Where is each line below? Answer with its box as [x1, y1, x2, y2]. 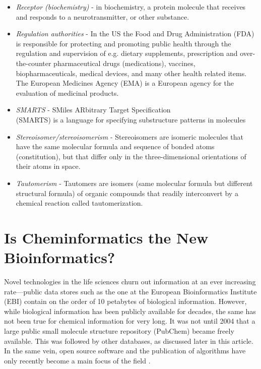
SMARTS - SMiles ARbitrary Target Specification [16, 104, 171, 115]
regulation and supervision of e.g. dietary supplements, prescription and [16, 48, 238, 58]
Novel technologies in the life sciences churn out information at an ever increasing [4, 276, 256, 286]
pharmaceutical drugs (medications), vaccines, [53, 57, 195, 68]
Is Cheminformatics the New [4, 227, 209, 248]
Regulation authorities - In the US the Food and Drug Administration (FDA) [16, 28, 254, 39]
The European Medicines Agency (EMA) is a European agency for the [16, 78, 234, 88]
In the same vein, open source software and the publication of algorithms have [4, 345, 246, 356]
